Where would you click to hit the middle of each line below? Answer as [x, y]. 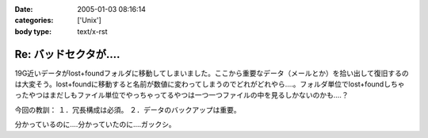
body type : [33, 31]
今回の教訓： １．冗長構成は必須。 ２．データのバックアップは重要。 [128, 109]
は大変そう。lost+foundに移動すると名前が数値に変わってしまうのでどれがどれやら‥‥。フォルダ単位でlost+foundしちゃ [210, 84]
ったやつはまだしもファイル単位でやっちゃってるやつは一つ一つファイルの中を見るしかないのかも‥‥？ [182, 95]
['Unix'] [90, 21]
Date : [24, 9]
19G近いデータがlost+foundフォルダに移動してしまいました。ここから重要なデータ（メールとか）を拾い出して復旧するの [212, 73]
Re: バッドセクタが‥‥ [67, 54]
